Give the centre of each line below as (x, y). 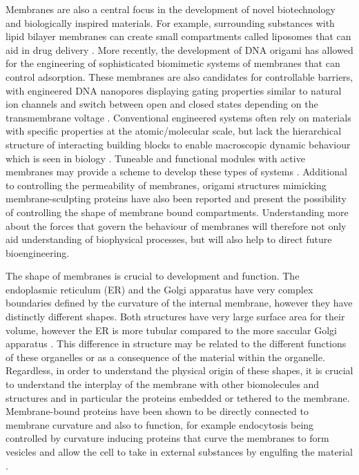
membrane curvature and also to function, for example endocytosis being (160, 424)
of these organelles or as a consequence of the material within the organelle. (165, 357)
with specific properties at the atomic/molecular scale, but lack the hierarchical (174, 131)
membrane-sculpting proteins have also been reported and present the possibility (176, 198)
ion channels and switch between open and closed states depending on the (162, 104)
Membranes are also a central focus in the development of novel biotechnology (171, 9)
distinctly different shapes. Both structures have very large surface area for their (175, 317)
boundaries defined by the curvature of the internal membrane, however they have (179, 303)
